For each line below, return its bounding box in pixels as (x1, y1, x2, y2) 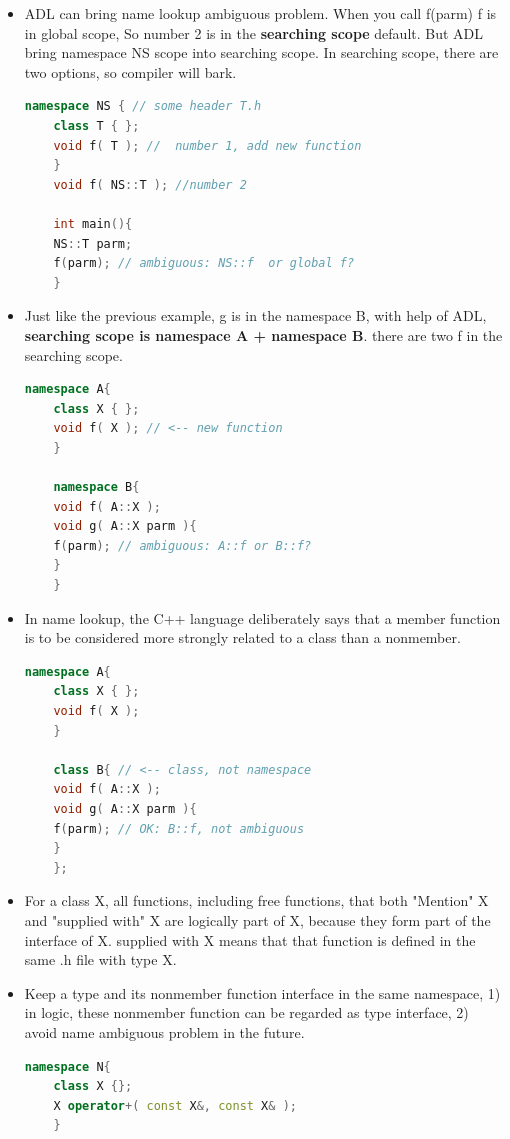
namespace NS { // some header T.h (24, 99, 262, 114)
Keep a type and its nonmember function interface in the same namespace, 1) (24, 982, 501, 1003)
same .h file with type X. (24, 949, 177, 970)
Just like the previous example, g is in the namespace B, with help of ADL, (24, 305, 487, 326)
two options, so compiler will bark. (24, 61, 237, 82)
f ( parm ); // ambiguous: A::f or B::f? (53, 538, 312, 553)
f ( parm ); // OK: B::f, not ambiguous (53, 821, 305, 836)
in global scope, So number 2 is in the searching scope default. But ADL (24, 22, 484, 43)
